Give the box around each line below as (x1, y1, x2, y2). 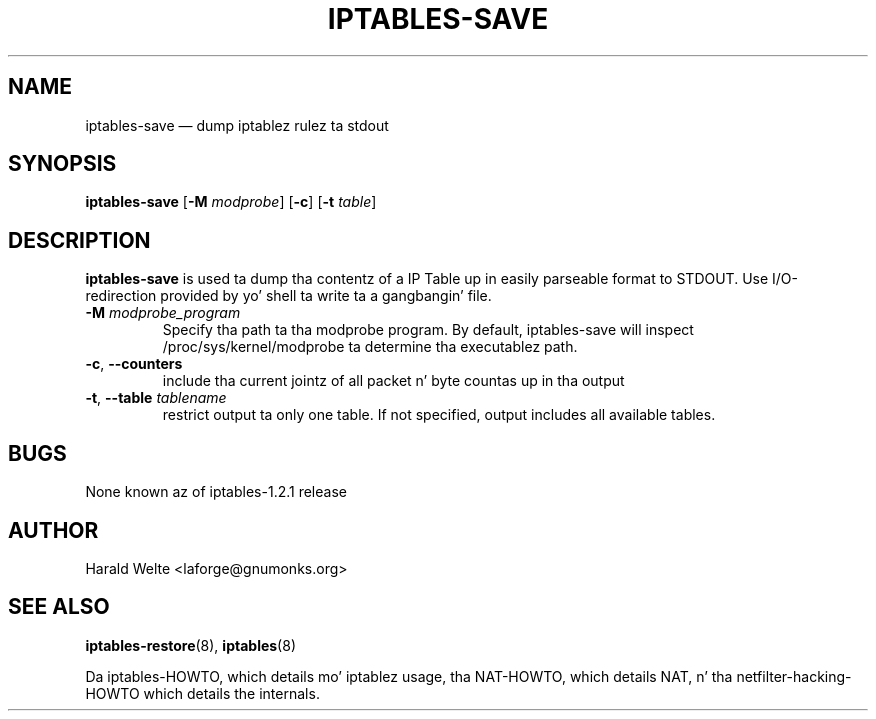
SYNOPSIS (8, 151, 117, 177)
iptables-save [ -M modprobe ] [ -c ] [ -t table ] (85, 193, 377, 211)
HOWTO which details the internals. (85, 684, 320, 702)
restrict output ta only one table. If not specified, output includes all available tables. (162, 406, 716, 424)
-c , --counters (85, 355, 183, 373)
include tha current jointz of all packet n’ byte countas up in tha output (162, 372, 625, 390)
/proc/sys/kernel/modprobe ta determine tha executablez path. (162, 338, 578, 356)
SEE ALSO (8, 594, 110, 620)
